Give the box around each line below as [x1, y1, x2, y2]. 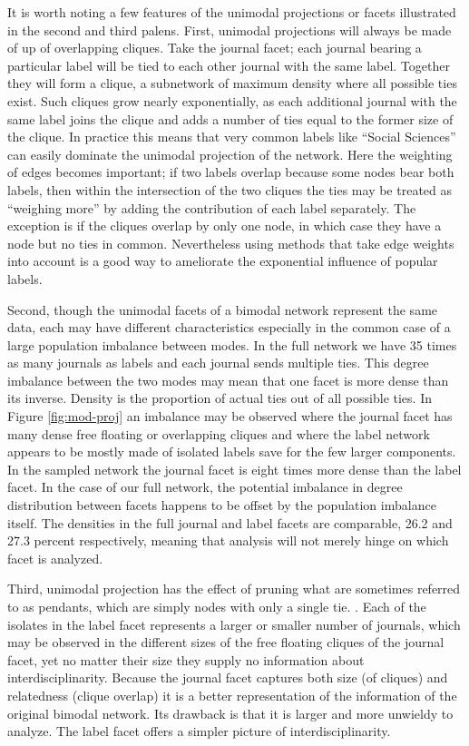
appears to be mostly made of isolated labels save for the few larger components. [7, 442, 456, 461]
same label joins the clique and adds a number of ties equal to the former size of [7, 109, 454, 128]
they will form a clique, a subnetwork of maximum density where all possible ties [7, 74, 457, 93]
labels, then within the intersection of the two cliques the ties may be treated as [7, 180, 453, 199]
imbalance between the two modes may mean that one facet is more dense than [7, 370, 449, 389]
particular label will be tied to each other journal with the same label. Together [7, 55, 450, 74]
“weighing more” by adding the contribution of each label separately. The [7, 198, 416, 217]
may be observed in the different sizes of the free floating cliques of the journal [7, 633, 445, 652]
